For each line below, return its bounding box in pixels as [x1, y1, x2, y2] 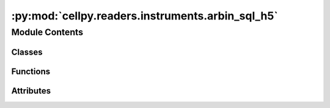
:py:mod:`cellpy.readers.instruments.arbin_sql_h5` [11, 9, 278, 22]
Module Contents [11, 27, 84, 38]
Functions [11, 66, 51, 76]
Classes [11, 47, 43, 57]
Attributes [11, 86, 51, 96]
